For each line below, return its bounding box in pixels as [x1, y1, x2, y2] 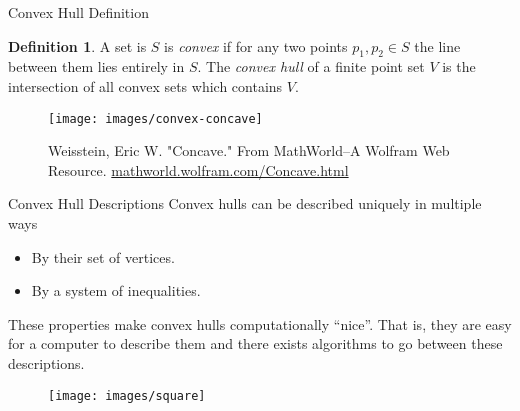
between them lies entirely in [8, 56, 185, 77]
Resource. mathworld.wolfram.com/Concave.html [48, 159, 349, 180]
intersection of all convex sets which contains [8, 75, 283, 96]
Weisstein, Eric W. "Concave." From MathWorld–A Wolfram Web [48, 140, 450, 161]
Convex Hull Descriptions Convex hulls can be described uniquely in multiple [8, 193, 482, 214]
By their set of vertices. [31, 246, 175, 267]
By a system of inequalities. [31, 280, 201, 301]
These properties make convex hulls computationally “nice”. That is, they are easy [8, 313, 512, 334]
